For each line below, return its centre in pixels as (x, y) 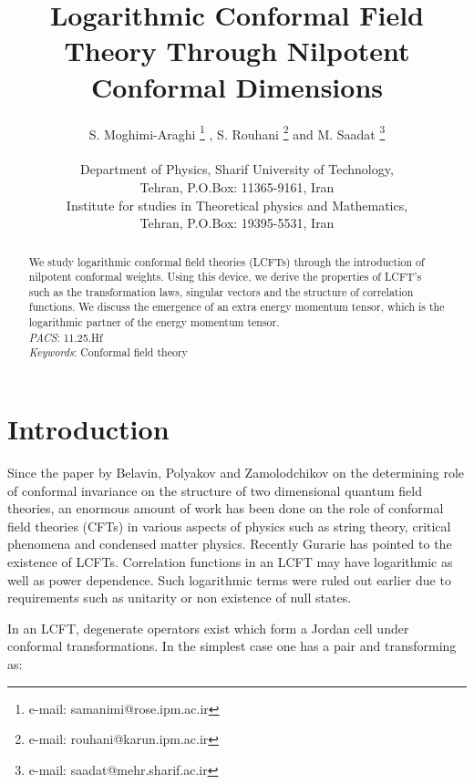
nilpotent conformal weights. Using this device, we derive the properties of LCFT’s (225, 277)
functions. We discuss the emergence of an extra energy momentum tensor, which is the (237, 307)
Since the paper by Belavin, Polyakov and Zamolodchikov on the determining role (236, 473)
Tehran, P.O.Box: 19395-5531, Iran (237, 223)
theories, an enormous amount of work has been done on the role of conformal (226, 508)
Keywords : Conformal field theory (108, 352)
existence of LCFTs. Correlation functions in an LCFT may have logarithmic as (230, 562)
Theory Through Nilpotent (237, 51)
